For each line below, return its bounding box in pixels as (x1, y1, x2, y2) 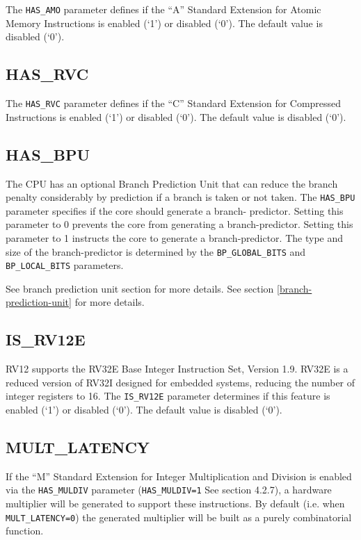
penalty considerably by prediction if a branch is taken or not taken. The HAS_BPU (6, 190, 355, 204)
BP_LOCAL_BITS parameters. (6, 258, 124, 272)
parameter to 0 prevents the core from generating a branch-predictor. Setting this (6, 217, 353, 231)
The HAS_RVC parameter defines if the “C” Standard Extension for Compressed (6, 96, 342, 111)
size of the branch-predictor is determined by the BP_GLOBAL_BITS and (6, 244, 306, 259)
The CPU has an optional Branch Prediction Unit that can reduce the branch (6, 176, 338, 190)
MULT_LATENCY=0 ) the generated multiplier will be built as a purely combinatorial (6, 509, 352, 524)
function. (6, 523, 44, 538)
